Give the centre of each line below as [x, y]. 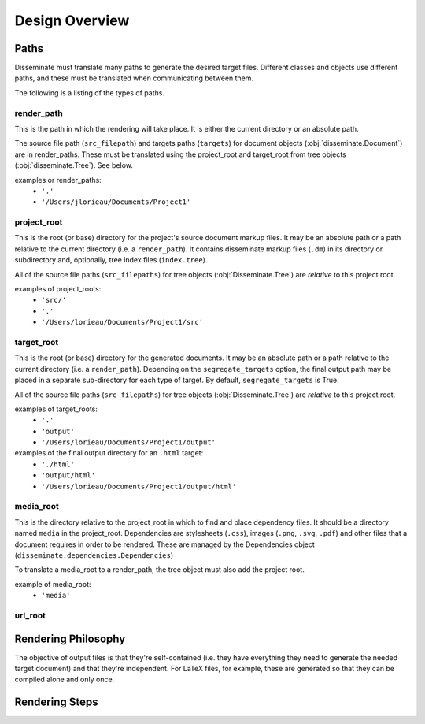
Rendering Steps [56, 702]
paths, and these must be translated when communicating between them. [134, 78]
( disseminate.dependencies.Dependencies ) [94, 555]
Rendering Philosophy [70, 639]
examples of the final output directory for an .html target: [109, 453]
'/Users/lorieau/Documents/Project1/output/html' [139, 486]
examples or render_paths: [58, 180]
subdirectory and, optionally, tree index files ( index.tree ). [111, 260]
